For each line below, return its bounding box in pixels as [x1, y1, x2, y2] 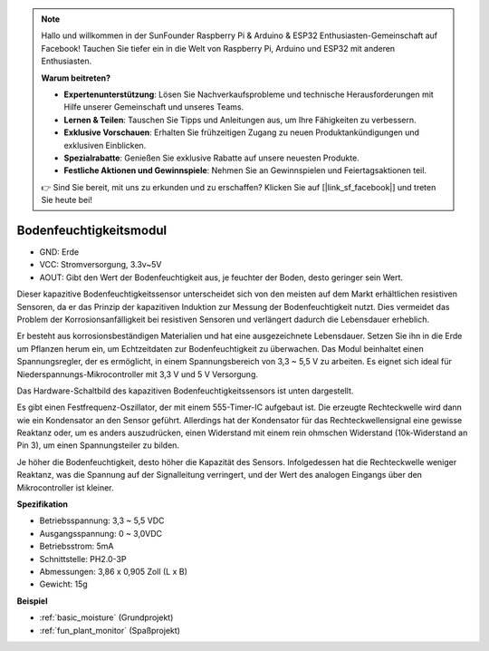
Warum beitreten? [41, 73, 111, 83]
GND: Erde [39, 246, 80, 257]
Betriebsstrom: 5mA [39, 540, 114, 552]
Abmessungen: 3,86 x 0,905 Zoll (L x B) [39, 566, 187, 577]
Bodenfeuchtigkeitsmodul [16, 222, 168, 238]
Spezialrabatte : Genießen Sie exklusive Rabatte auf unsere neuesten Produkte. [63, 152, 360, 163]
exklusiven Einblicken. [63, 140, 147, 151]
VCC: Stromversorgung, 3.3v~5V [39, 259, 162, 270]
